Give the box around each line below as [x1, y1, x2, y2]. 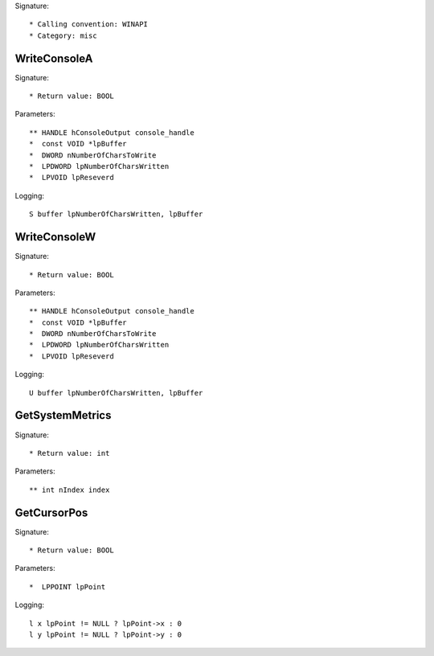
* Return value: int [29, 449, 110, 457]
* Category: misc [29, 31, 97, 40]
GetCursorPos [14, 506, 88, 519]
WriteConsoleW [14, 230, 96, 244]
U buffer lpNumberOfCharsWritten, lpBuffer [29, 388, 203, 397]
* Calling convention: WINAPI [29, 20, 149, 29]
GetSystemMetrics [14, 408, 112, 422]
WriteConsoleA [14, 51, 93, 65]
